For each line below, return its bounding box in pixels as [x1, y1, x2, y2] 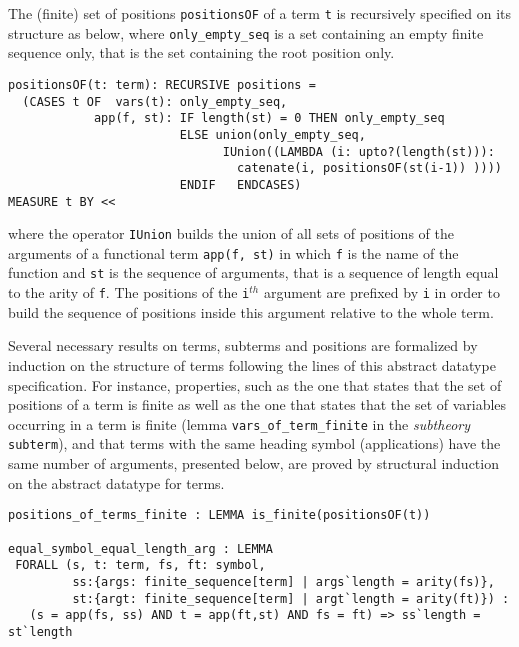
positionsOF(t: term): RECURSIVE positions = [8, 77, 316, 92]
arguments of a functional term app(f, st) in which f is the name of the [8, 242, 459, 263]
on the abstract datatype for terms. [8, 472, 225, 493]
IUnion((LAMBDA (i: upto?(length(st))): [222, 144, 495, 159]
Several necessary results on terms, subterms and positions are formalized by [8, 335, 478, 356]
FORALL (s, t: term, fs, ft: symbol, [15, 558, 266, 573]
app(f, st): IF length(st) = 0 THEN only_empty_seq [93, 111, 445, 126]
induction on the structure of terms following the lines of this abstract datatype [8, 354, 496, 375]
